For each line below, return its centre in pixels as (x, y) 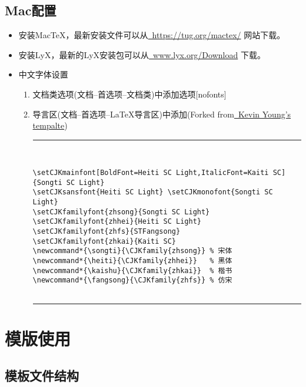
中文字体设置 (43, 74)
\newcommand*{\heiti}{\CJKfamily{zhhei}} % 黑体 (132, 260)
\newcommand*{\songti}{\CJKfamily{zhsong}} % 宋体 (132, 251)
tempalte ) (50, 125)
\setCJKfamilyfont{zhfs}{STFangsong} (107, 232)
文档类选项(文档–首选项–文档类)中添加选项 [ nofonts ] (129, 94)
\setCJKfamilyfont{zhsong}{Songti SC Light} (121, 212)
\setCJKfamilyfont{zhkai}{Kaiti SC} (104, 241)
